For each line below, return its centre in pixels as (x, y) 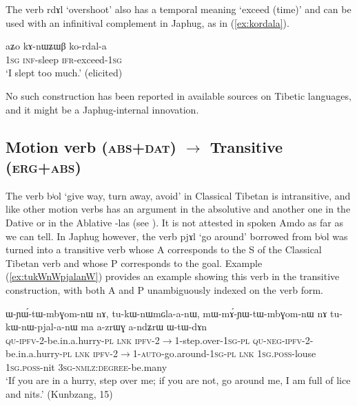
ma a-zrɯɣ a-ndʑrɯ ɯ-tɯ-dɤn (144, 327)
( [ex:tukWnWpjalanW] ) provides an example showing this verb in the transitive (173, 276)
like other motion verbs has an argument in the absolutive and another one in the (178, 209)
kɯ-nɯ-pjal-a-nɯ (42, 327)
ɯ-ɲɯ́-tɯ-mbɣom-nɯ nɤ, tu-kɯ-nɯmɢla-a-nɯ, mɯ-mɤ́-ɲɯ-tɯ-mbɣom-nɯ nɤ (166, 313)
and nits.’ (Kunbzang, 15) (59, 394)
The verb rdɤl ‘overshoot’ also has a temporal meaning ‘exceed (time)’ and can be (178, 9)
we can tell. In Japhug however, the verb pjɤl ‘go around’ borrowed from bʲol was (177, 236)
